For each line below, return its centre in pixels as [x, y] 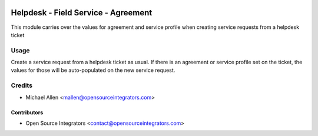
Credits [21, 85]
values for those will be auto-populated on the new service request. [93, 70]
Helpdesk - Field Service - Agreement [82, 13]
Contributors [27, 112]
